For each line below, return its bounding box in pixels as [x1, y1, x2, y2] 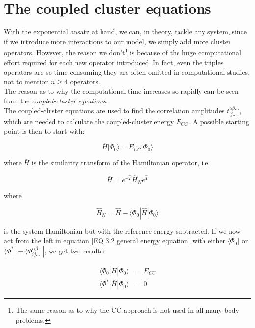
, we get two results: [44, 245, 105, 255]
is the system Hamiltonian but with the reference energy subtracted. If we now [4, 226, 241, 236]
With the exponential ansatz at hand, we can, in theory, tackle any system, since [4, 26, 247, 37]
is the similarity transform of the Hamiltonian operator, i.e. [31, 157, 210, 168]
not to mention [4, 76, 49, 86]
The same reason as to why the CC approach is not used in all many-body [15, 305, 239, 315]
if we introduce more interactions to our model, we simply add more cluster [4, 36, 231, 46]
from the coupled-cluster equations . [4, 95, 108, 105]
